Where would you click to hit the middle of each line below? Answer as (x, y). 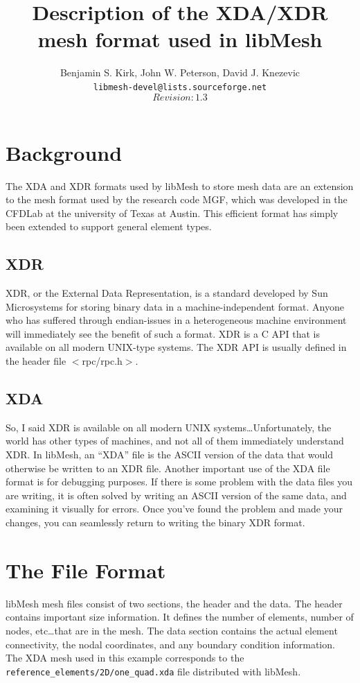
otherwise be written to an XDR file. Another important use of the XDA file (168, 468)
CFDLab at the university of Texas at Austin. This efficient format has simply (172, 213)
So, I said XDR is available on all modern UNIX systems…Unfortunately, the (169, 427)
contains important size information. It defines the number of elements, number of (180, 617)
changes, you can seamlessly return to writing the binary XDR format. (155, 522)
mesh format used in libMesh (180, 39)
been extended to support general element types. (109, 226)
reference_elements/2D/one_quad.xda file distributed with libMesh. (153, 671)
